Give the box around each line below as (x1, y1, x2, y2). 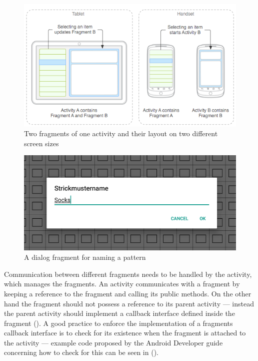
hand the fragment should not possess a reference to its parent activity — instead (4, 298, 254, 308)
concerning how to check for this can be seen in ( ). (4, 347, 158, 357)
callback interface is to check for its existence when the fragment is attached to (4, 327, 246, 338)
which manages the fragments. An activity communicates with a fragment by (4, 278, 240, 289)
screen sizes (24, 138, 59, 148)
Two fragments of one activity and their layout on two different (24, 128, 218, 139)
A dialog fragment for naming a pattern (24, 252, 146, 262)
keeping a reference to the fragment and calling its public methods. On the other (4, 288, 251, 298)
